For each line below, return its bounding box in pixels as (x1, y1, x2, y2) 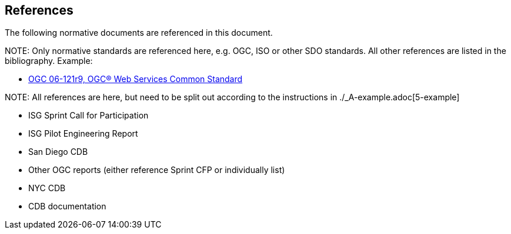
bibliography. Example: (5, 56, 93, 66)
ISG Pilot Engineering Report (28, 128, 138, 139)
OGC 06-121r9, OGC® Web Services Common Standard (28, 74, 243, 84)
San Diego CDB (28, 147, 88, 157)
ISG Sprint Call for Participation (28, 110, 149, 121)
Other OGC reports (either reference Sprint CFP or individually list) (28, 165, 285, 175)
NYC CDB (28, 183, 66, 194)
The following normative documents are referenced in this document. (5, 28, 273, 38)
